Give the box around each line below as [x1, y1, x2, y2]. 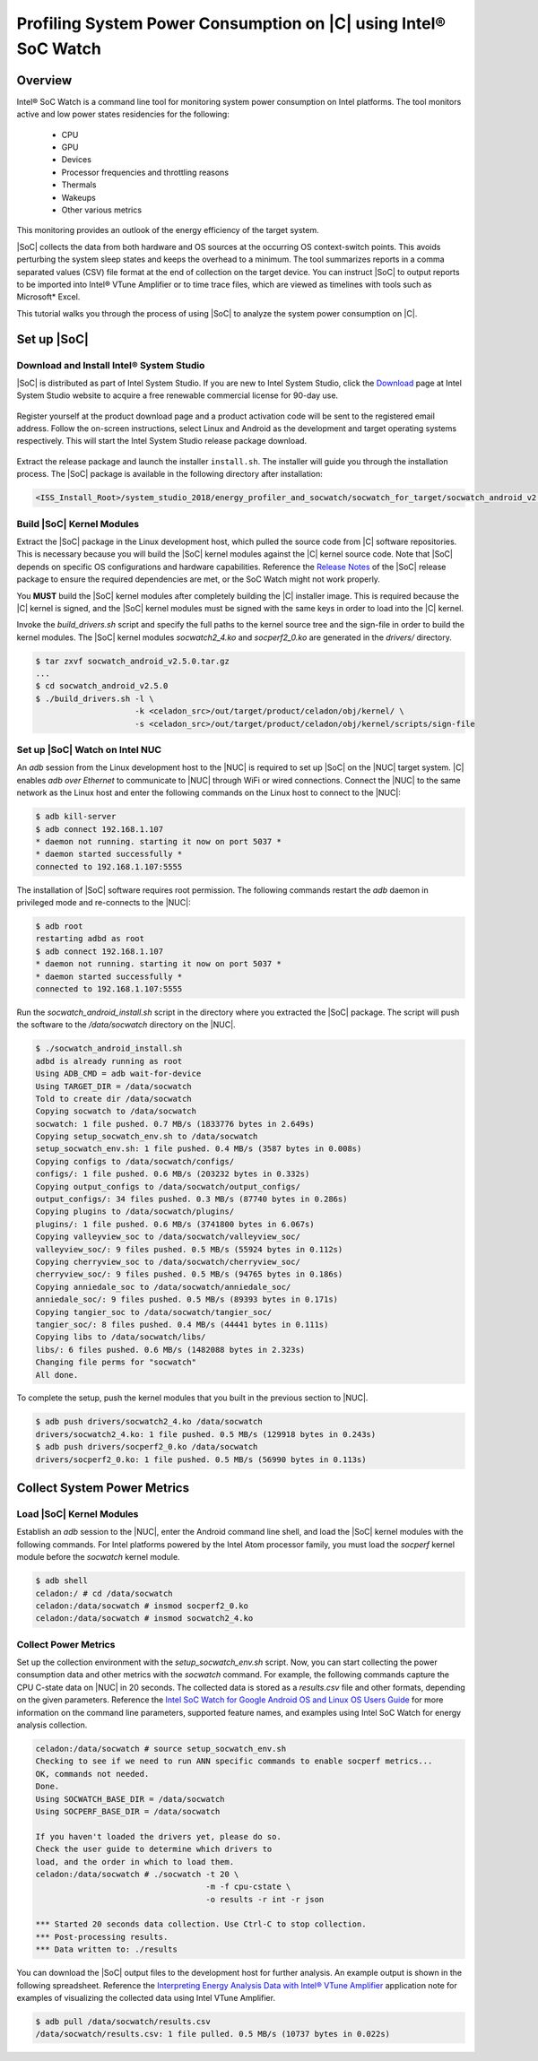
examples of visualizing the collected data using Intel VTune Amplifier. [16, 1993, 275, 2004]
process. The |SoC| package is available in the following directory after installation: [16, 469, 323, 480]
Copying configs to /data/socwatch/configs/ [35, 1156, 235, 1166]
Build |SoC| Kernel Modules [16, 517, 139, 530]
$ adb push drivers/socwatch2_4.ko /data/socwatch [35, 1416, 264, 1427]
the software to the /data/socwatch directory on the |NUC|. [16, 1019, 237, 1030]
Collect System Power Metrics [16, 1480, 190, 1496]
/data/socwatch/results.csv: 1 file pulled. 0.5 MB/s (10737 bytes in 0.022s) [35, 2029, 390, 2039]
